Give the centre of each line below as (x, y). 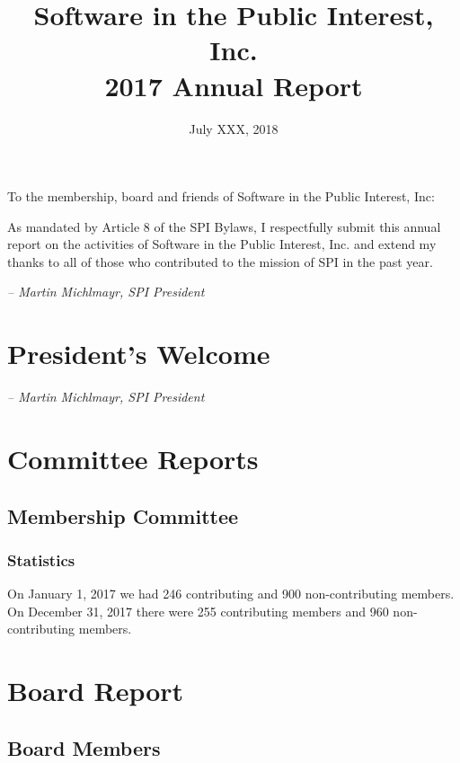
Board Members (84, 747)
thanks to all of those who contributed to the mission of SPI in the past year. (220, 261)
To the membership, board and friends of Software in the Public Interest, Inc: (221, 196)
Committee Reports (133, 458)
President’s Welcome (139, 354)
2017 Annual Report (234, 85)
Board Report (96, 691)
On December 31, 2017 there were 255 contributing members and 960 (198, 611)
